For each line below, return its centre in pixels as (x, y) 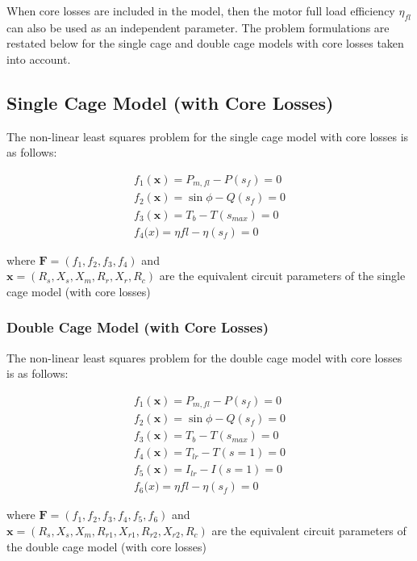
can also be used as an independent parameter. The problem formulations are (198, 27)
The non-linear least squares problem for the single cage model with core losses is (208, 136)
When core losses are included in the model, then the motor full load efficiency (201, 10)
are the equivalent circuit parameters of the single (282, 276)
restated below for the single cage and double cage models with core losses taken (205, 43)
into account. (39, 59)
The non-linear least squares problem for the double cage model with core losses (204, 357)
